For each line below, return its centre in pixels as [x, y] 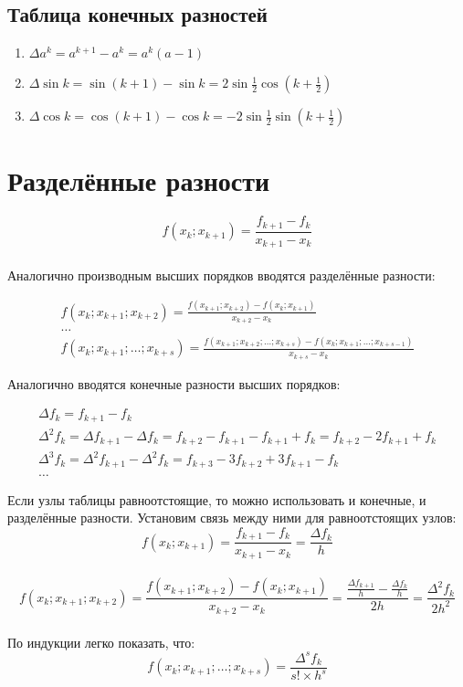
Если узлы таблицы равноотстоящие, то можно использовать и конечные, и [217, 499]
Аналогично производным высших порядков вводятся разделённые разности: [221, 275]
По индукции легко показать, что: [101, 642]
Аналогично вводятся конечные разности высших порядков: [174, 383]
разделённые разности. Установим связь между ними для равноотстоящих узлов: [232, 518]
